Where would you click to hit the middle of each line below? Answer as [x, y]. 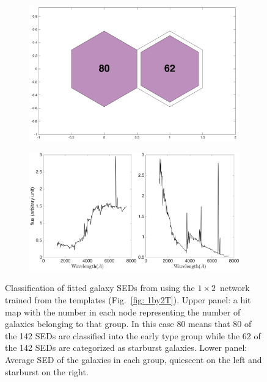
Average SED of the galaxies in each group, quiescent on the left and [133, 359]
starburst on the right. [47, 371]
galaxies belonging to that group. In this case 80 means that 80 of [128, 324]
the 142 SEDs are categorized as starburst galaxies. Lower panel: [126, 348]
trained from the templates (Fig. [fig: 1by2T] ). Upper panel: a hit [128, 300]
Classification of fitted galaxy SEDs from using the [100, 288]
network [235, 288]
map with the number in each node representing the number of [123, 312]
